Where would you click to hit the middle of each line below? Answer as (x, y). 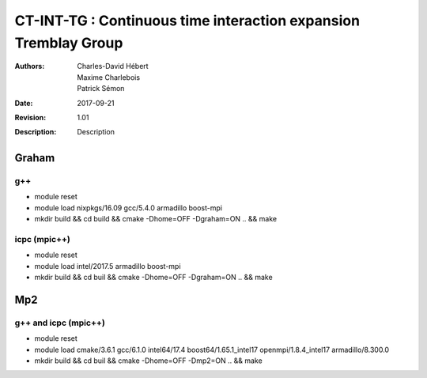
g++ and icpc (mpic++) (60, 323)
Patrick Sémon (101, 89)
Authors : (30, 66)
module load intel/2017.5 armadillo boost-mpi (108, 266)
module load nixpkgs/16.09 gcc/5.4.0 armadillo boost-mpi (128, 208)
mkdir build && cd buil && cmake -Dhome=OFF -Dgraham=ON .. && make (153, 278)
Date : (24, 103)
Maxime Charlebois (109, 77)
